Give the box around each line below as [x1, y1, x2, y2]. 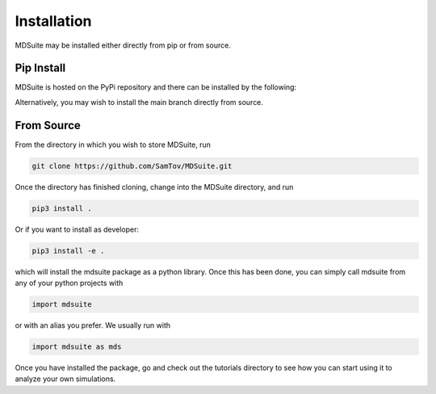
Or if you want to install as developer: [15, 224, 140, 234]
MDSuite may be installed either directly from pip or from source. [15, 40, 232, 50]
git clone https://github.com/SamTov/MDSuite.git [31, 161, 233, 170]
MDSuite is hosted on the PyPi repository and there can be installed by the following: [15, 82, 297, 92]
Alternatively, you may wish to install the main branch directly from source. [15, 97, 264, 107]
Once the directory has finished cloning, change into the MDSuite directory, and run [15, 182, 294, 191]
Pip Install [15, 61, 66, 75]
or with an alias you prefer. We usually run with [15, 321, 171, 330]
